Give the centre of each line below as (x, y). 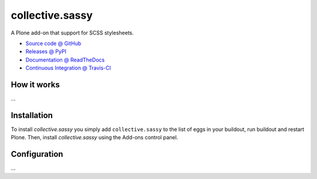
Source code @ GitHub (53, 43)
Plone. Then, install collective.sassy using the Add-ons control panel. (95, 137)
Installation (32, 115)
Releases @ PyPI (46, 51)
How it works (35, 85)
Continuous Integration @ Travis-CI (68, 68)
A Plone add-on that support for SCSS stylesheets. (72, 33)
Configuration (37, 154)
